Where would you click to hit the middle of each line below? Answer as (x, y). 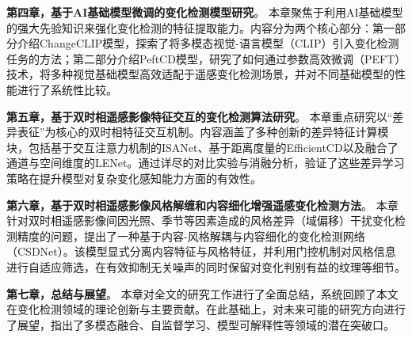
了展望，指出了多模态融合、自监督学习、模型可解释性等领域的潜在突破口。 (200, 324)
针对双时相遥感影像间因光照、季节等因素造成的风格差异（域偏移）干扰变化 (200, 220)
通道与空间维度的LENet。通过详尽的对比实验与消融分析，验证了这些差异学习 (206, 163)
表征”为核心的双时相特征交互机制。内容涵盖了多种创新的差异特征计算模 (203, 132)
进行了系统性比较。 (67, 89)
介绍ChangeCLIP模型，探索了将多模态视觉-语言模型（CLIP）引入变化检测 (208, 43)
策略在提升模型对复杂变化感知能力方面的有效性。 (134, 178)
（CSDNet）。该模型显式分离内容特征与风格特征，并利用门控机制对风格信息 (201, 251)
